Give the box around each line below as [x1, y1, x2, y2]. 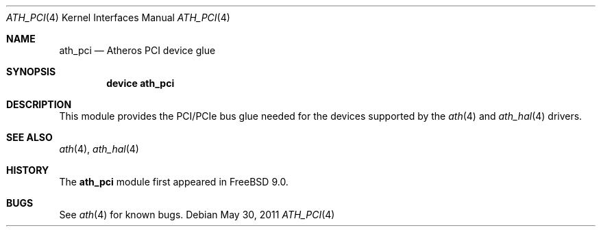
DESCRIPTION [6, 99, 72, 110]
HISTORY [6, 164, 49, 176]
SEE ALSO [6, 131, 53, 143]
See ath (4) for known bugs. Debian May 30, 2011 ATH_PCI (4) [59, 209, 335, 220]
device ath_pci [106, 77, 175, 89]
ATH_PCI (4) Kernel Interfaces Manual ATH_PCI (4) [6, 12, 230, 23]
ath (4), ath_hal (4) [59, 143, 139, 155]
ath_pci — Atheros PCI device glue [59, 44, 216, 56]
